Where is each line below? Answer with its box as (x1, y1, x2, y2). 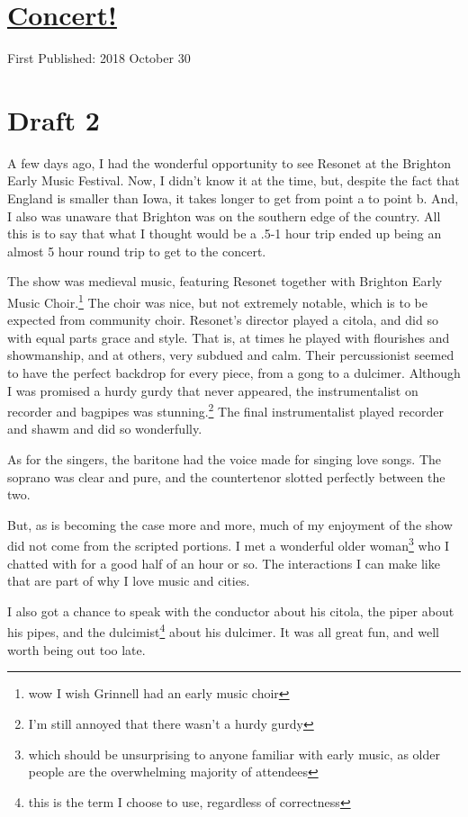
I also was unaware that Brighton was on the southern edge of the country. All (7, 206, 441, 225)
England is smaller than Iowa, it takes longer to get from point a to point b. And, (7, 189, 459, 208)
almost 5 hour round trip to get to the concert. (7, 241, 266, 260)
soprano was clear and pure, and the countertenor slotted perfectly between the (7, 467, 445, 486)
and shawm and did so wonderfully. (7, 419, 202, 438)
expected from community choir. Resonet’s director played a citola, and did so (7, 310, 438, 329)
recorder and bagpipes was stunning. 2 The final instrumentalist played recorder (7, 400, 444, 420)
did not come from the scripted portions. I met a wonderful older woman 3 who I (7, 534, 450, 555)
